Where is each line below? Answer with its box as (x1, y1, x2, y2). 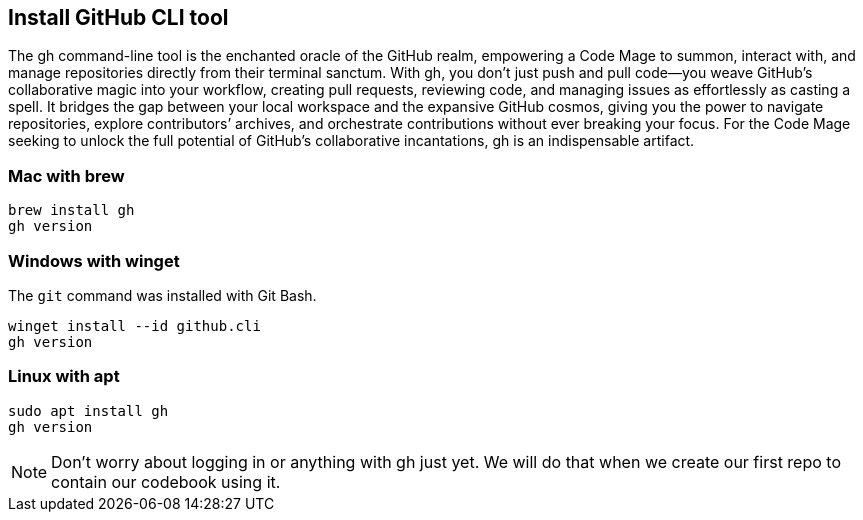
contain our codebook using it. (51, 471, 281, 492)
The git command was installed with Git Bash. (8, 286, 317, 304)
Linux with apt (8, 366, 120, 387)
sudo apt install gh (8, 402, 169, 419)
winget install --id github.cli (8, 317, 261, 334)
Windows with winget (8, 250, 180, 271)
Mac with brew (8, 165, 125, 186)
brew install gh (8, 202, 135, 219)
